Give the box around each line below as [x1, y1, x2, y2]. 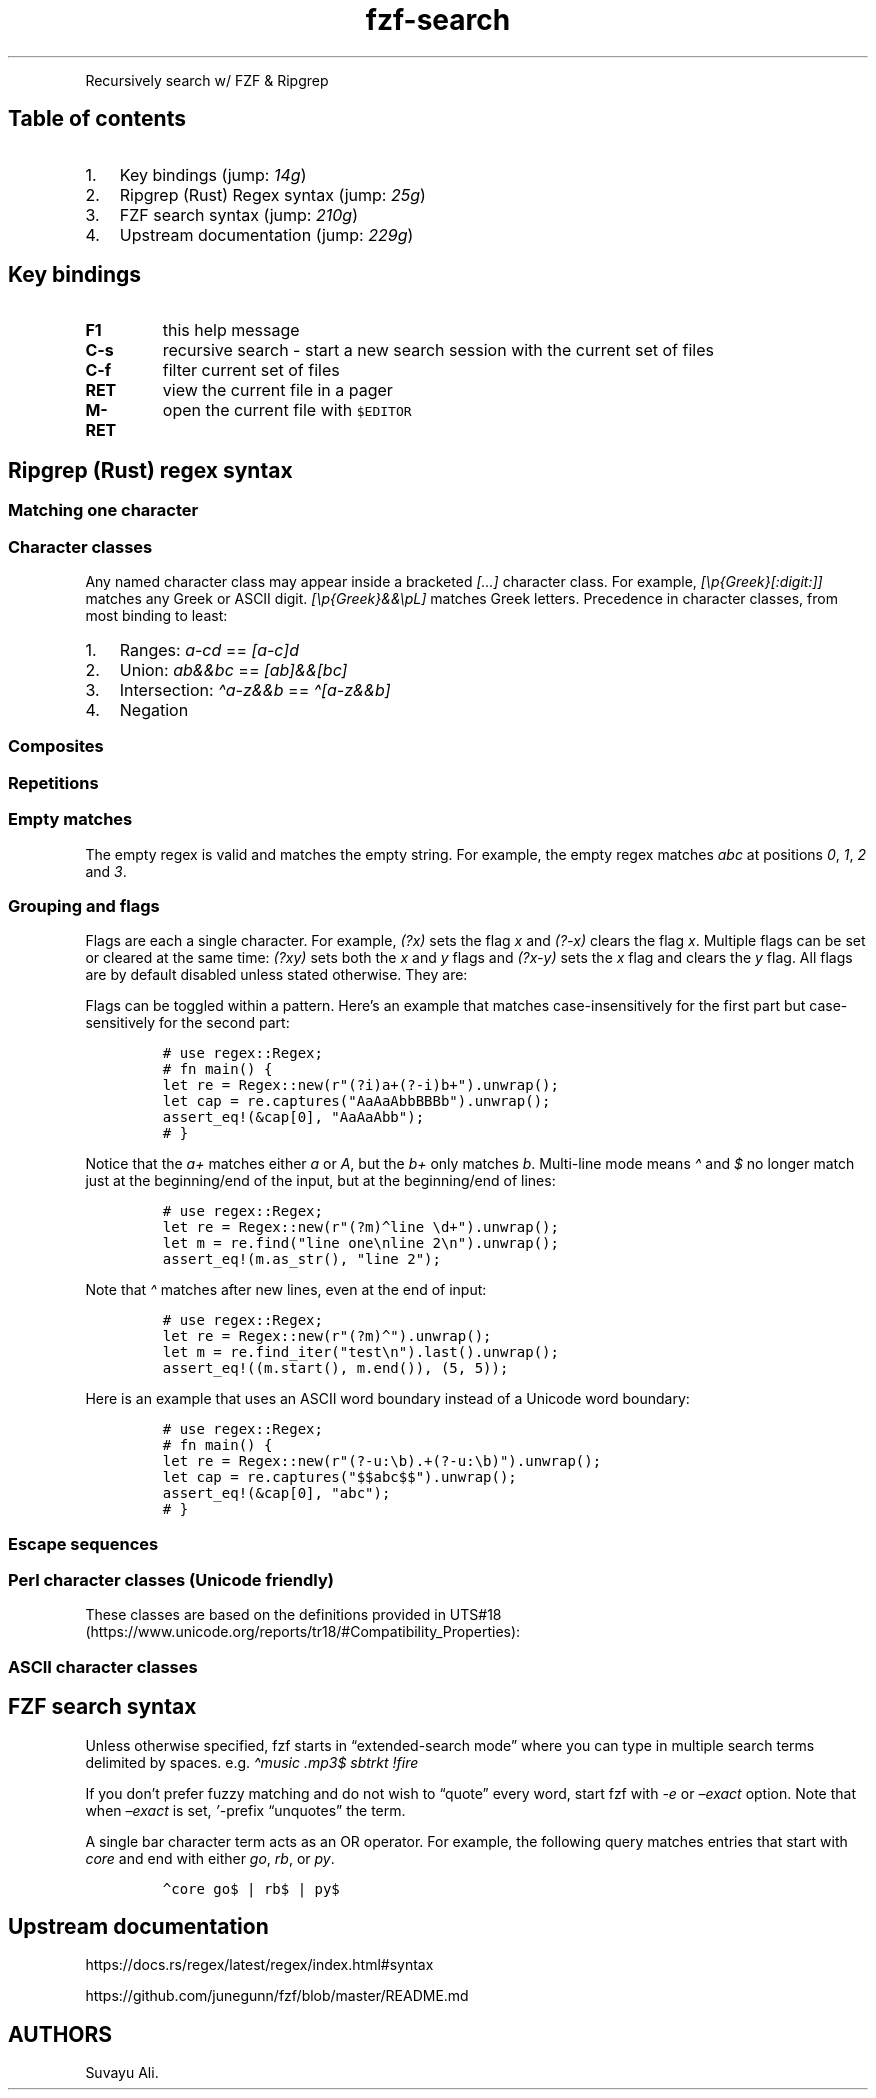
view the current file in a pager [162, 380, 393, 401]
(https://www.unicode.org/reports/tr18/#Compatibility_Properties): [85, 1623, 521, 1641]
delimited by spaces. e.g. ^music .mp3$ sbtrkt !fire [85, 1753, 419, 1771]
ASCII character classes [8, 1656, 198, 1677]
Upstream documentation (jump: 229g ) [119, 224, 414, 245]
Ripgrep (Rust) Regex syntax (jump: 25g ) [119, 184, 426, 205]
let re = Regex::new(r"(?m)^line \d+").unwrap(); [162, 1219, 559, 1236]
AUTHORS [8, 2021, 113, 2047]
